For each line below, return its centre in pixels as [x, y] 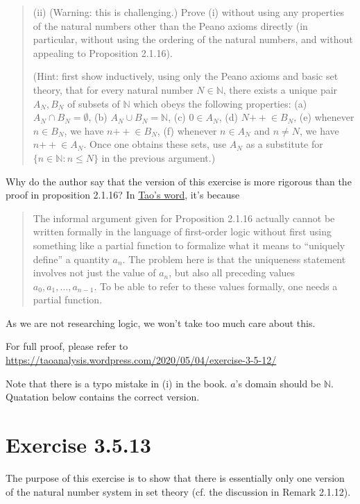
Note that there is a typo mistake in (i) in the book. [117, 383]
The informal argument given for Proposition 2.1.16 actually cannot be [184, 218]
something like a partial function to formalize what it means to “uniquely [189, 245]
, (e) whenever [324, 117]
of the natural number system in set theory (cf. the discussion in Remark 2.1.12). [178, 491]
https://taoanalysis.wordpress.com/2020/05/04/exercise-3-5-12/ [141, 360]
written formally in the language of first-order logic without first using [182, 232]
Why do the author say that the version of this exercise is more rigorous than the [179, 181]
